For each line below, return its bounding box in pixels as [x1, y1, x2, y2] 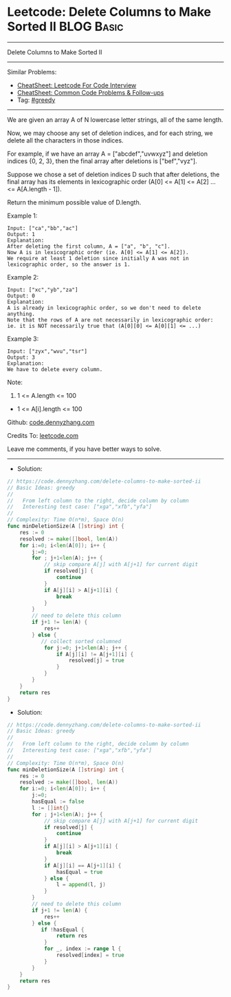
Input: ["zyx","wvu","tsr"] [7, 348, 88, 355]
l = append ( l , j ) [56, 881, 107, 888]
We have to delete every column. [7, 366, 103, 372]
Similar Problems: [7, 67, 57, 76]
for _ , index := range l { [43, 945, 122, 952]
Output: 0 [7, 292, 36, 300]
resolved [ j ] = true [68, 657, 125, 664]
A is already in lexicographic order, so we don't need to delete [7, 304, 201, 311]
